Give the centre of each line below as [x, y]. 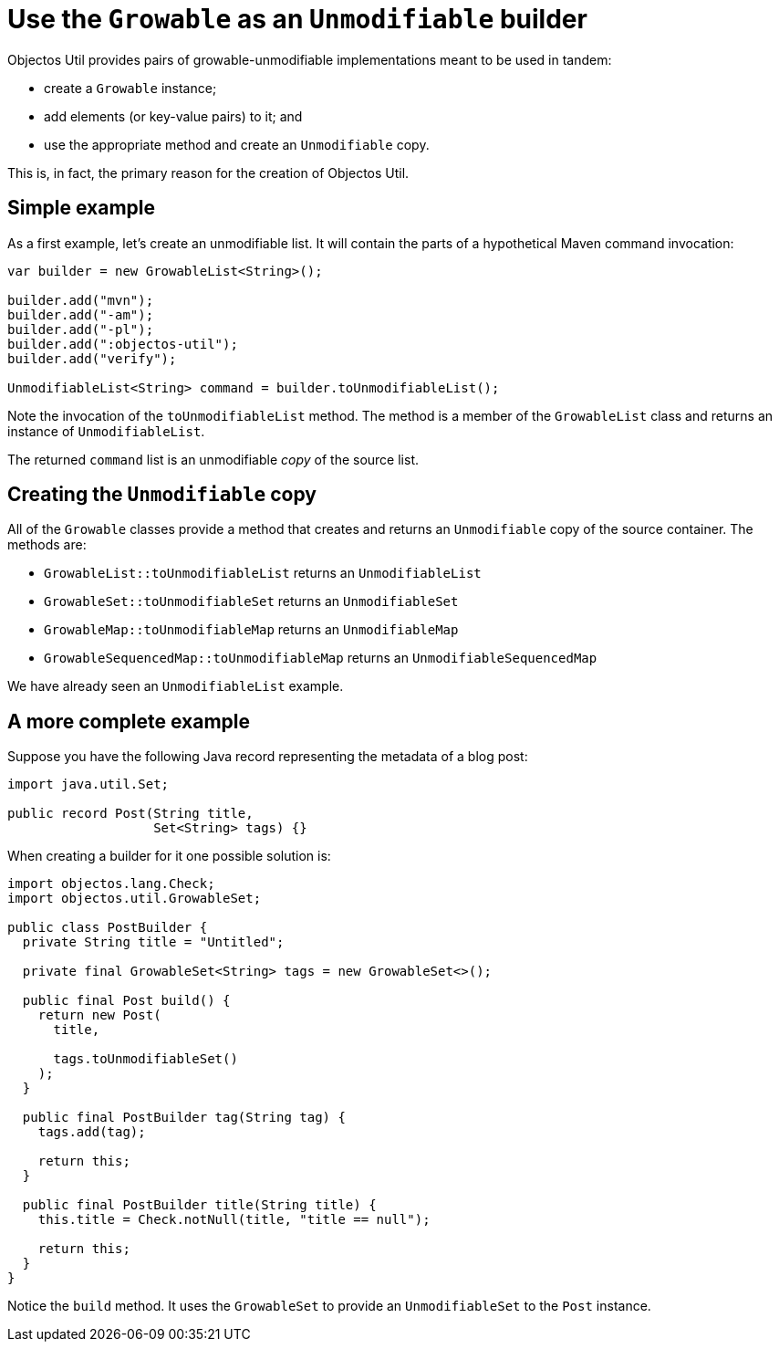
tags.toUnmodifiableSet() [145, 1059]
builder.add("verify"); [92, 358]
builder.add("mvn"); [81, 300]
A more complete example [129, 721]
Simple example [82, 208]
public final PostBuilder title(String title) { [199, 1205]
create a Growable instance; [130, 88]
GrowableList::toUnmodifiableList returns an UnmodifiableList [263, 573]
